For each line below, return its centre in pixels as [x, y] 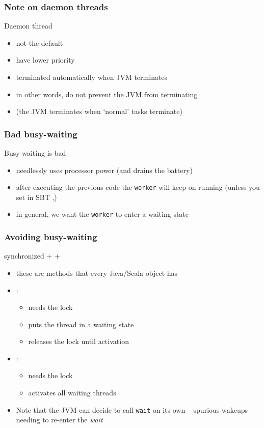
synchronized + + [32, 256]
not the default [39, 42]
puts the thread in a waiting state [81, 324]
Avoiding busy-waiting [51, 237]
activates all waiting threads [72, 393]
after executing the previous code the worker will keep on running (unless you [138, 187]
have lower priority [45, 60]
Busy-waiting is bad [35, 153]
